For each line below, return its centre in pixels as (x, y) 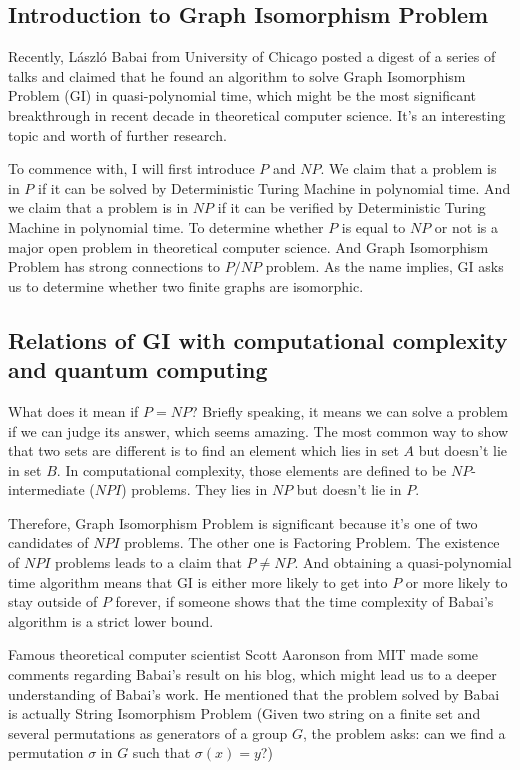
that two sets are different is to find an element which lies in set (203, 450)
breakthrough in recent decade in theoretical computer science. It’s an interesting (257, 114)
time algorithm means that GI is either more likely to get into (198, 581)
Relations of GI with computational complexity (258, 339)
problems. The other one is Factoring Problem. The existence (312, 542)
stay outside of (53, 601)
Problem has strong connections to (114, 266)
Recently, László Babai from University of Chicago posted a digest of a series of (252, 56)
